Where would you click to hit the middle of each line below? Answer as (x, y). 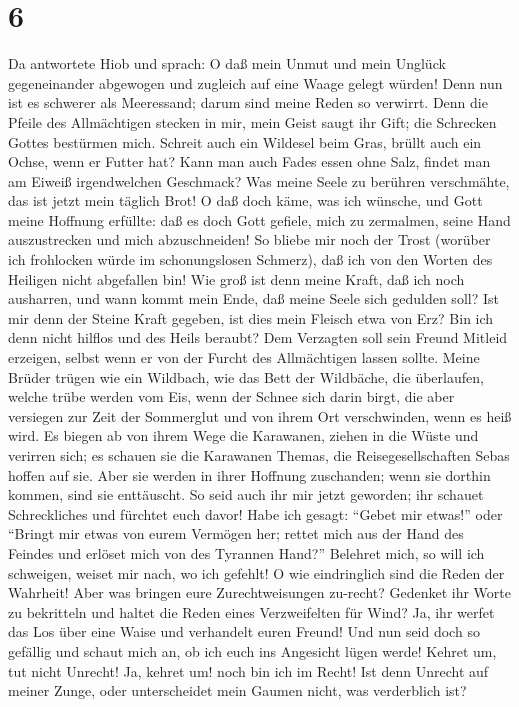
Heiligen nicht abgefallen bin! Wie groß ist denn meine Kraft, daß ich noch (236, 278)
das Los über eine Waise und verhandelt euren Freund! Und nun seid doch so (244, 631)
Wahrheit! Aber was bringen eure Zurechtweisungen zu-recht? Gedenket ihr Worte (260, 592)
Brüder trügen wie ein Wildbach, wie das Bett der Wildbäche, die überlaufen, (246, 376)
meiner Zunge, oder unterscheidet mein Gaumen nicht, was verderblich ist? (237, 690)
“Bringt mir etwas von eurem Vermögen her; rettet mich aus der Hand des (236, 533)
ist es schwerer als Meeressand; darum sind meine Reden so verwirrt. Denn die (248, 102)
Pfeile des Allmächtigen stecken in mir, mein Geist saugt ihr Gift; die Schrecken (252, 121)
